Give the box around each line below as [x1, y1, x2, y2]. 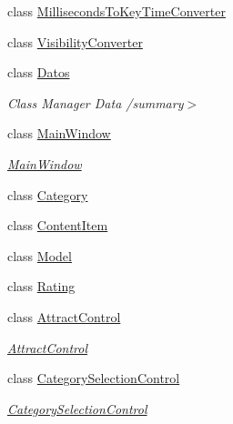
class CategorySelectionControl [7, 368, 180, 388]
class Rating [7, 277, 76, 296]
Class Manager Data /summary [7, 93, 184, 112]
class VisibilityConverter [7, 32, 143, 51]
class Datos [7, 63, 70, 82]
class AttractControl [7, 307, 121, 326]
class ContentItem [7, 216, 108, 235]
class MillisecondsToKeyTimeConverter [7, 2, 226, 20]
